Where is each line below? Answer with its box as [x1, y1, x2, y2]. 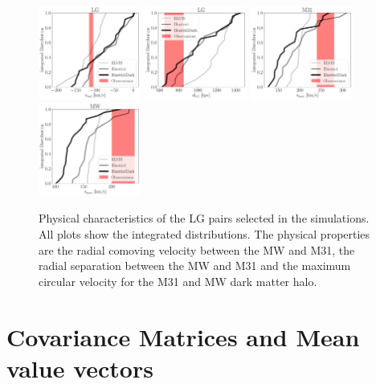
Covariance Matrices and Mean [6, 320, 360, 353]
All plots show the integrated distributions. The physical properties [39, 226, 370, 243]
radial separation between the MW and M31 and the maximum [39, 257, 351, 274]
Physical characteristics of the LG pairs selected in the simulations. [39, 210, 370, 227]
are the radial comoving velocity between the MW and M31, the [39, 241, 355, 258]
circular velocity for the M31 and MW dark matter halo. [39, 272, 317, 289]
